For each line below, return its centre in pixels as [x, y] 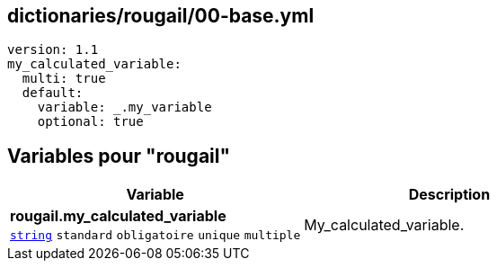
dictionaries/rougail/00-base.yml [161, 16]
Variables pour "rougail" [119, 156]
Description [449, 195]
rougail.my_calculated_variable [118, 216]
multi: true [64, 79]
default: [53, 93]
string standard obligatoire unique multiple [155, 236]
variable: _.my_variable [124, 107]
